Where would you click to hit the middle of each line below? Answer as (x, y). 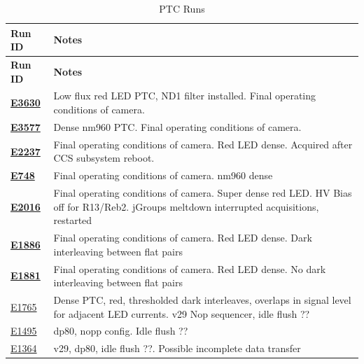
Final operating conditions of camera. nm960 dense (163, 175)
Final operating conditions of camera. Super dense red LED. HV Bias (203, 193)
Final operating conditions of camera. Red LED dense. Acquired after (203, 144)
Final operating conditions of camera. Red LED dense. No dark (190, 268)
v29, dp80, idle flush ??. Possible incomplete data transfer (177, 348)
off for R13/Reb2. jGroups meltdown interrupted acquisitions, (186, 206)
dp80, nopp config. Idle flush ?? (121, 331)
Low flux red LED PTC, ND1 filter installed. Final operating (185, 96)
